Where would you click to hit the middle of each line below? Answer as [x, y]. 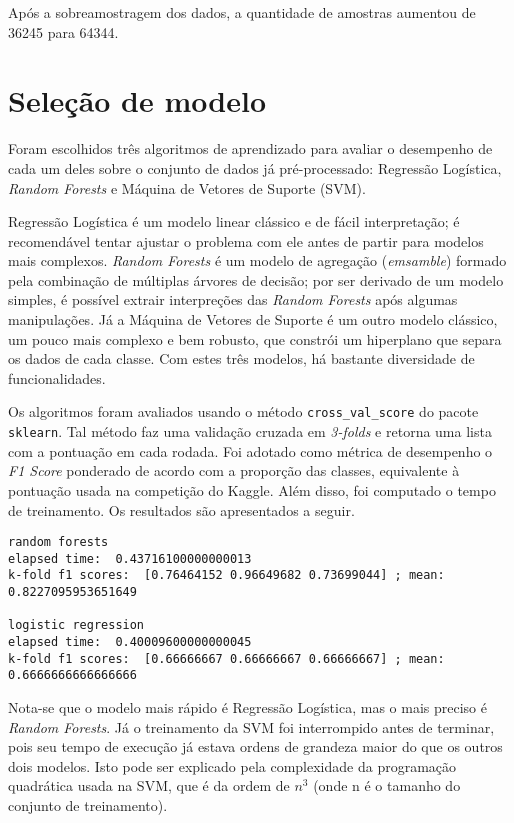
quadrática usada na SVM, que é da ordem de [149, 785]
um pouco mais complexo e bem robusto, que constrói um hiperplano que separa [255, 338]
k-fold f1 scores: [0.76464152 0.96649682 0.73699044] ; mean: [226, 575]
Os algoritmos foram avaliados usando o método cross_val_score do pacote [243, 411]
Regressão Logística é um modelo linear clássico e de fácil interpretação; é [234, 221]
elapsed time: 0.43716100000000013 [130, 558]
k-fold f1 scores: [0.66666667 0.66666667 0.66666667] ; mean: [226, 658]
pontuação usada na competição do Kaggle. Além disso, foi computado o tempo [252, 489]
